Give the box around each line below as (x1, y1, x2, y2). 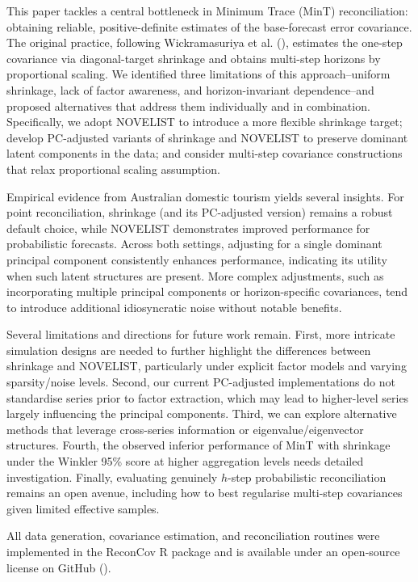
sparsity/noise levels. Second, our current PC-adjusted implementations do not (6, 373, 395, 390)
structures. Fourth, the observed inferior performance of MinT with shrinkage (6, 436, 391, 453)
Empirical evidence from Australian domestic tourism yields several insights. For (6, 188, 404, 205)
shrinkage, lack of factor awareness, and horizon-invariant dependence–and (6, 81, 374, 98)
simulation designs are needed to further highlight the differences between (6, 341, 371, 358)
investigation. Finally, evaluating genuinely (6, 468, 218, 485)
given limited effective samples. (6, 500, 160, 517)
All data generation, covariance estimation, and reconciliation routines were (6, 527, 380, 544)
